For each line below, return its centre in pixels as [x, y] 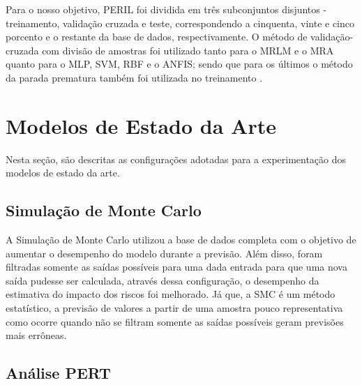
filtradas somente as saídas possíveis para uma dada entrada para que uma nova [176, 267]
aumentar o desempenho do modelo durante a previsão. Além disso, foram [164, 253]
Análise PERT [58, 373]
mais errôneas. [36, 335]
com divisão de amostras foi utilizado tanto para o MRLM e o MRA [188, 50]
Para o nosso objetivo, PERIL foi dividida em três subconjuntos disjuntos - [166, 9]
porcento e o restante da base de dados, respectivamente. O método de [157, 37]
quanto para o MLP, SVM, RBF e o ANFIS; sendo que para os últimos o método [179, 64]
